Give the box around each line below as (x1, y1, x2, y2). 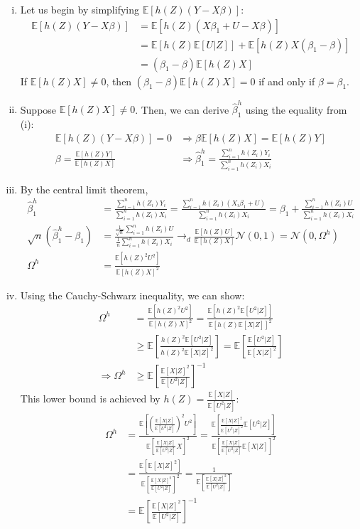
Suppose (20, 102, 57, 117)
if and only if (258, 73, 315, 88)
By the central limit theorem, (20, 181, 148, 196)
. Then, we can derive (135, 102, 229, 117)
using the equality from (245, 102, 347, 117)
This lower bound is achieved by (20, 391, 160, 406)
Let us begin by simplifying (20, 2, 139, 16)
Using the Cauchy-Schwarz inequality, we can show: (20, 287, 245, 302)
